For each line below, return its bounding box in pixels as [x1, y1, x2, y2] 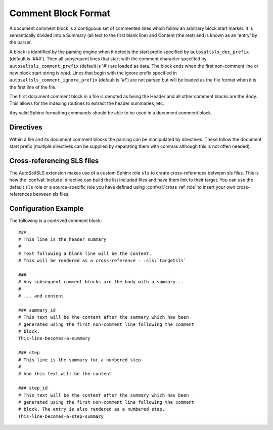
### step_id [18, 385, 48, 391]
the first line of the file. [9, 84, 57, 90]
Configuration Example [9, 204, 84, 213]
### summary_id [18, 307, 56, 313]
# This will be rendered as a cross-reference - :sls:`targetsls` [18, 258, 187, 264]
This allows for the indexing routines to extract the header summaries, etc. [9, 100, 164, 106]
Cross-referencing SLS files [9, 156, 99, 165]
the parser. [9, 39, 32, 46]
